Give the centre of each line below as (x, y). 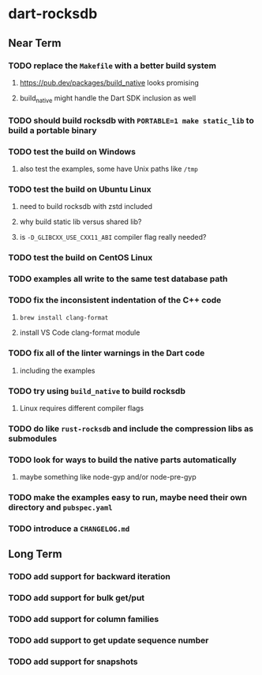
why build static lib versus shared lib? (80, 222)
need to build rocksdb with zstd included (86, 207)
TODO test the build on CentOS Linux (80, 258)
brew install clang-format (64, 318)
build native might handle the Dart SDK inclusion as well (108, 99)
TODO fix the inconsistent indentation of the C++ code (115, 300)
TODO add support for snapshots (73, 662)
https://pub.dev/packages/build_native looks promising (109, 82)
